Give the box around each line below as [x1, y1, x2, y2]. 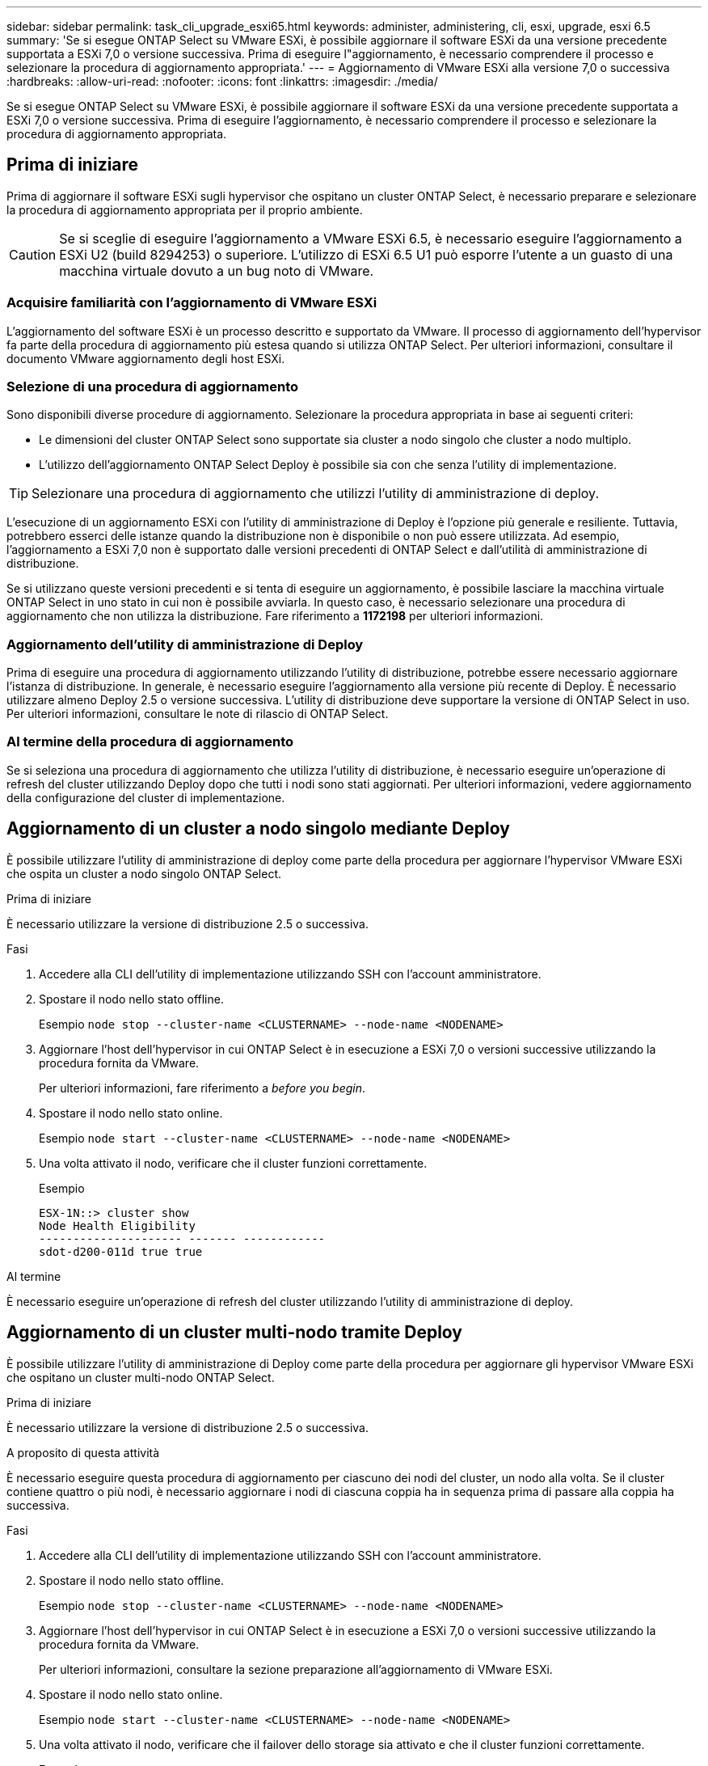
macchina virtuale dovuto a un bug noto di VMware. [59, 262, 374, 279]
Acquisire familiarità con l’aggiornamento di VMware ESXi [6, 294, 377, 311]
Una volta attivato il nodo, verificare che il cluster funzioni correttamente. [39, 1156, 428, 1170]
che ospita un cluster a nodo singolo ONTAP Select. [6, 866, 281, 881]
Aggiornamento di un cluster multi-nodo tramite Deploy [6, 1322, 462, 1343]
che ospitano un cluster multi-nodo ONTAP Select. [6, 1370, 275, 1384]
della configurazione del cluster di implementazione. [6, 790, 285, 805]
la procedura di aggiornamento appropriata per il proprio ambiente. [6, 202, 363, 217]
